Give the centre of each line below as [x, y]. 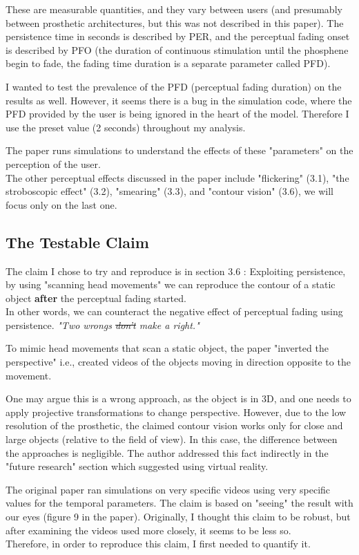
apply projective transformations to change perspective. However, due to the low [176, 412]
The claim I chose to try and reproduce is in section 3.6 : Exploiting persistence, [176, 271]
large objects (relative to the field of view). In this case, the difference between [172, 439]
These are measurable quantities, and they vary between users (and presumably [174, 9]
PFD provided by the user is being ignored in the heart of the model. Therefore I [177, 114]
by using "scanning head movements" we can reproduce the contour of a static [171, 284]
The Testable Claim [77, 242]
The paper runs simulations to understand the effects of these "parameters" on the [179, 150]
